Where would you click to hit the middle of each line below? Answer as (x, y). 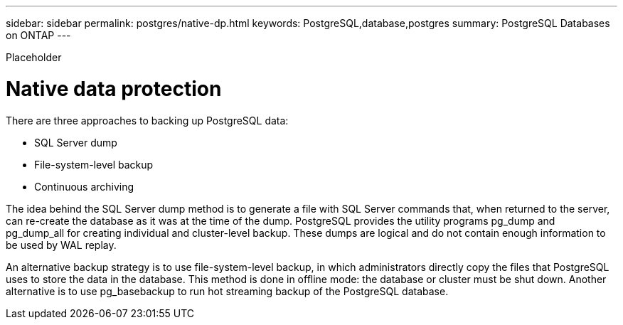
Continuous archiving (84, 186)
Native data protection (114, 89)
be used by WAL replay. (61, 245)
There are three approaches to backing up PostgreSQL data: (147, 120)
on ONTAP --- (38, 35)
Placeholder (34, 57)
